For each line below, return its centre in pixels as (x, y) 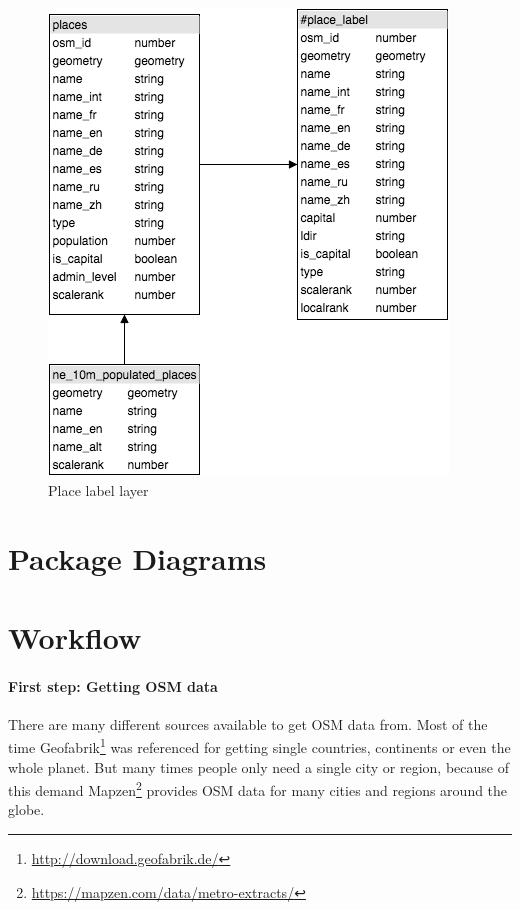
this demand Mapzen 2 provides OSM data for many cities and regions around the (258, 788)
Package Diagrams (137, 558)
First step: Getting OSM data (113, 685)
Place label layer (98, 489)
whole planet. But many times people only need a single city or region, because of (258, 766)
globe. (26, 809)
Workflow (75, 636)
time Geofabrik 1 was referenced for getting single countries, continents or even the (259, 745)
